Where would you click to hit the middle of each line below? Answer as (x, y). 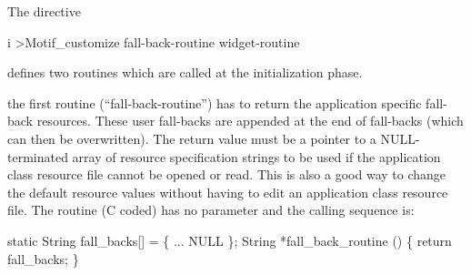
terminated (38, 156)
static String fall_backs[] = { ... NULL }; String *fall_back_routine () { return (230, 240)
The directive (44, 11)
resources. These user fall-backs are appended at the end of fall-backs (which (250, 121)
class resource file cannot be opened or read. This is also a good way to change (227, 174)
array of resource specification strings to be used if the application (256, 156)
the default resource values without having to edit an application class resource (228, 192)
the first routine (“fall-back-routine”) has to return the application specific (215, 102)
